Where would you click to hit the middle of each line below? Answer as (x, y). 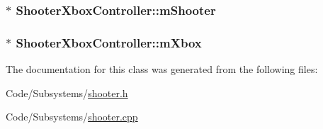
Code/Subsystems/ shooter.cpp (72, 117)
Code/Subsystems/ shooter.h (67, 92)
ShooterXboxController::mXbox (109, 42)
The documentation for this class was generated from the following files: (162, 69)
